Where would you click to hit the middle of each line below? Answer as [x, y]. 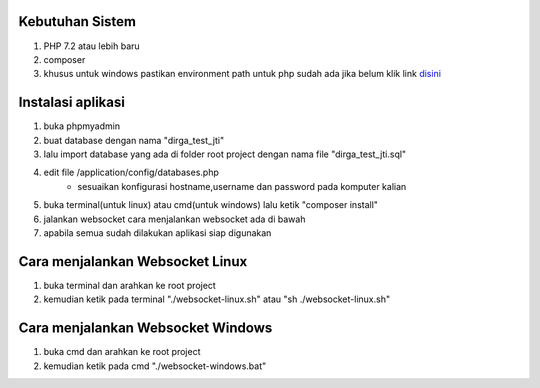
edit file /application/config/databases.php [131, 172]
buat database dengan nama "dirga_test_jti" [134, 140]
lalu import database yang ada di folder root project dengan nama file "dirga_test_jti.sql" [225, 154]
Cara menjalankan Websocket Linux [133, 261]
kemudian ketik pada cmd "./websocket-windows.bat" [155, 366]
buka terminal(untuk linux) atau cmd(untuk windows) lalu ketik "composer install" [211, 205]
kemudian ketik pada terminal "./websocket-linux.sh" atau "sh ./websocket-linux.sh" [216, 299]
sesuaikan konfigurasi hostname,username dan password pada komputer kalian [242, 186]
